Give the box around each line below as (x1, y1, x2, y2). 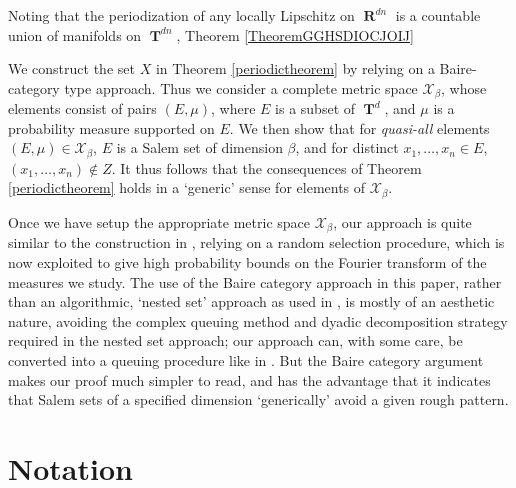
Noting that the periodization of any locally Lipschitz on (8, 5, 355, 25)
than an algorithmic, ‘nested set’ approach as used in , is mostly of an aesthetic (8, 291, 495, 312)
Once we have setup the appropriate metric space (8, 211, 311, 232)
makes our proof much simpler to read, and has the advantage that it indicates (8, 369, 491, 390)
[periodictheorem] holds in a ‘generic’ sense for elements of (8, 177, 366, 198)
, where (211, 98, 256, 119)
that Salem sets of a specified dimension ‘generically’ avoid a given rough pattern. (8, 389, 509, 410)
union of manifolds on (8, 24, 142, 45)
